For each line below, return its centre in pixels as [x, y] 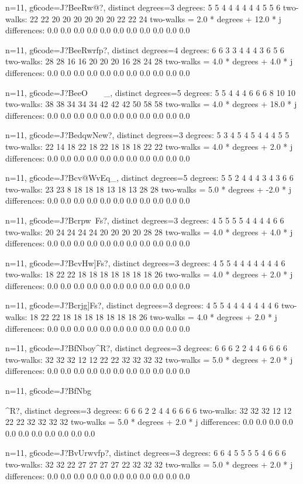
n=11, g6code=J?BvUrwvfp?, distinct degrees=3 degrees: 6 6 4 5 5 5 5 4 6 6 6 [146, 453]
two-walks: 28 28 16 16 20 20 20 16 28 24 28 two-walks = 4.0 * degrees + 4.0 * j [149, 61]
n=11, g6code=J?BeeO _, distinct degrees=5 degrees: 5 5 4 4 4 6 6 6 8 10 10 [151, 92]
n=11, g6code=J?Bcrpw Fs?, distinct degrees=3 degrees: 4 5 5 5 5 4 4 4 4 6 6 [145, 220]
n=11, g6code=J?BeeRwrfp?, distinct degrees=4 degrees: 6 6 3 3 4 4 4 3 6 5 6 [145, 49]
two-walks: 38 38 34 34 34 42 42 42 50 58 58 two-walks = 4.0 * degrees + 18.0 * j [151, 104]
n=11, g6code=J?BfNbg [49, 391]
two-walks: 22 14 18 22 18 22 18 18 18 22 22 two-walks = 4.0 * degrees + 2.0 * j [149, 146]
